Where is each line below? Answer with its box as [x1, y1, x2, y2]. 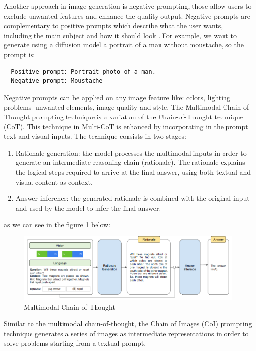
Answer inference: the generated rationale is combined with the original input [15, 193, 250, 203]
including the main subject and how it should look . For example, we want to [4, 30, 237, 40]
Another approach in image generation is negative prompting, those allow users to [4, 1, 252, 11]
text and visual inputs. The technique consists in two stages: [4, 131, 186, 141]
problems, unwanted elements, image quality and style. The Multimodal [4, 102, 221, 112]
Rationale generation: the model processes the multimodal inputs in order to [15, 147, 247, 157]
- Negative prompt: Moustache [4, 78, 103, 85]
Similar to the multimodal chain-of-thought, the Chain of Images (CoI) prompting [4, 318, 252, 328]
